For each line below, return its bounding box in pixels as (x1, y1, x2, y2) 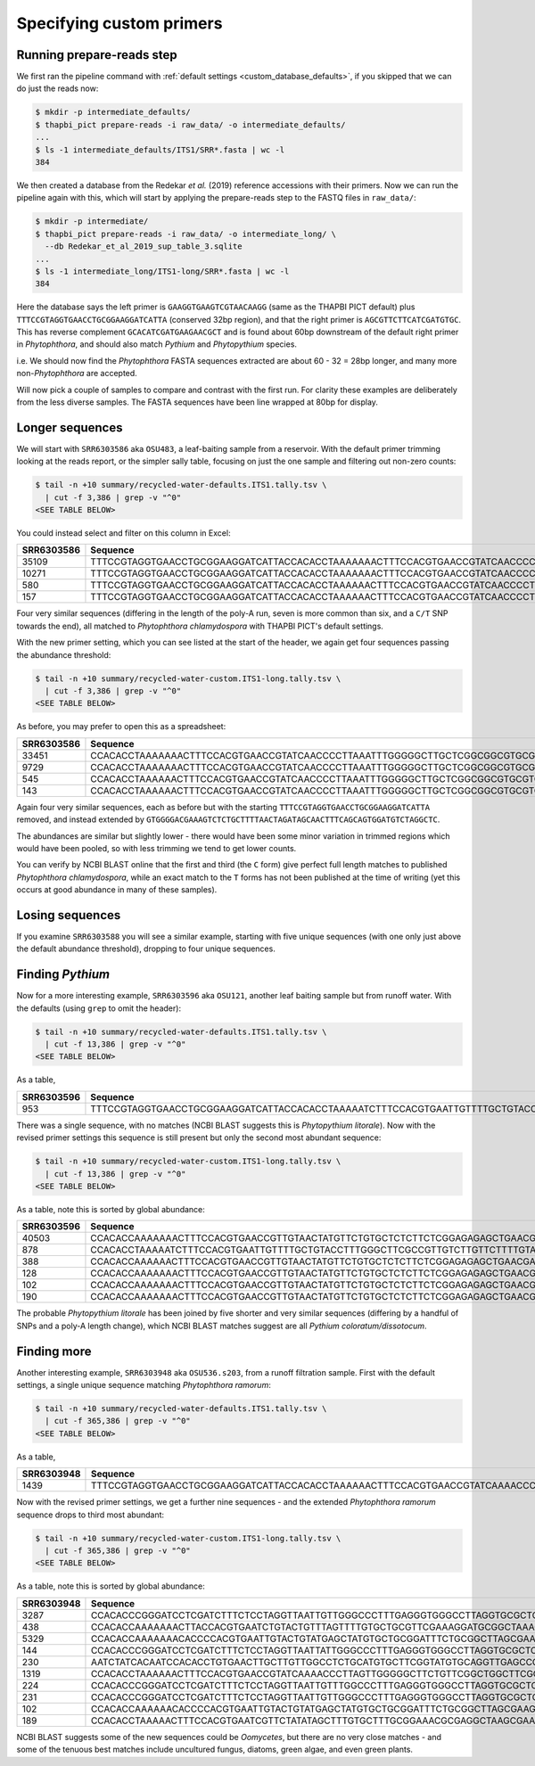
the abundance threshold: (16, 649, 111, 660)
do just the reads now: (16, 83, 99, 94)
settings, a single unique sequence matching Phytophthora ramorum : (16, 1380, 271, 1391)
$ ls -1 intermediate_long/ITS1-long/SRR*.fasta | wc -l (35, 266, 290, 276)
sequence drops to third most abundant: (16, 1509, 165, 1520)
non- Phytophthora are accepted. (16, 368, 137, 379)
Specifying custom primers (16, 13, 223, 33)
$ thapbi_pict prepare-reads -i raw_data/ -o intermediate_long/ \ (35, 228, 337, 239)
